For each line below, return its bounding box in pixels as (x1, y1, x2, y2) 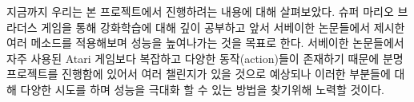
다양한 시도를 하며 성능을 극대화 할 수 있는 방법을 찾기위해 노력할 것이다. (20, 80, 384, 97)
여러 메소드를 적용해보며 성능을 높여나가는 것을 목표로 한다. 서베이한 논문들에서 (6, 34, 404, 51)
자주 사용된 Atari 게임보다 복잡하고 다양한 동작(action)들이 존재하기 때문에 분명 (6, 49, 404, 66)
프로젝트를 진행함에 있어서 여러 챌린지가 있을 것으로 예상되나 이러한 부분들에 (6, 65, 391, 82)
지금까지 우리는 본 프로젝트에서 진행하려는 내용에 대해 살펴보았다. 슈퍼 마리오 (6, 3, 394, 19)
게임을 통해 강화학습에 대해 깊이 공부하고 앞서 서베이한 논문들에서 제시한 (41, 18, 405, 35)
